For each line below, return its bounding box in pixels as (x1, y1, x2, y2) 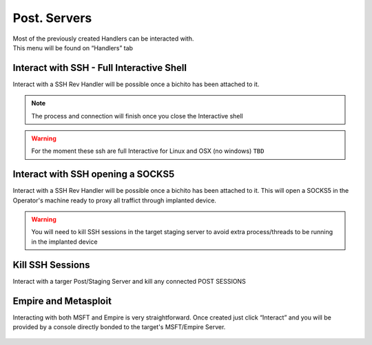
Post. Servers (12, 10, 92, 25)
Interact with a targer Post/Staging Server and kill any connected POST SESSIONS (12, 277, 246, 285)
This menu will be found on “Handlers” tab (12, 43, 134, 52)
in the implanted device (31, 238, 98, 246)
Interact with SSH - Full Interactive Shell (12, 62, 187, 74)
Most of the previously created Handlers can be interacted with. (12, 34, 194, 43)
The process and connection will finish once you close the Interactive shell (31, 112, 244, 120)
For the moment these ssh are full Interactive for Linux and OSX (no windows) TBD (31, 147, 265, 155)
